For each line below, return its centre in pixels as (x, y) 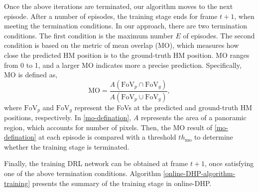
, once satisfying (229, 163)
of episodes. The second (219, 35)
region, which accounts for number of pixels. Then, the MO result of (108, 127)
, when (244, 16)
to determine (213, 137)
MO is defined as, (31, 75)
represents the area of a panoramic (194, 117)
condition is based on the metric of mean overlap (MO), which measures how (122, 45)
